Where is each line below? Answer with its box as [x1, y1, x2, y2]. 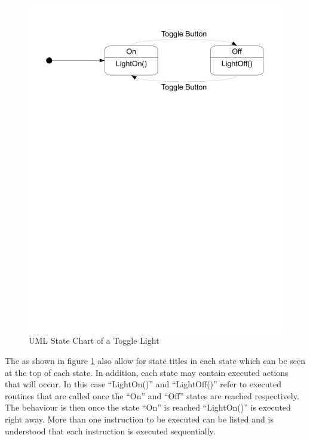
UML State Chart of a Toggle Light [29, 334, 159, 347]
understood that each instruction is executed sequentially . [5, 424, 216, 437]
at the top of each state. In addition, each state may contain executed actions [5, 366, 288, 378]
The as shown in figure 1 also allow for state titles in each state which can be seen [5, 354, 305, 367]
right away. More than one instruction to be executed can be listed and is [5, 413, 274, 425]
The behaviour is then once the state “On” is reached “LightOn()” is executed [5, 401, 291, 414]
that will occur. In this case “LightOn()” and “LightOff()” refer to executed [5, 378, 282, 390]
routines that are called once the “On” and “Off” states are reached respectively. [5, 389, 299, 402]
